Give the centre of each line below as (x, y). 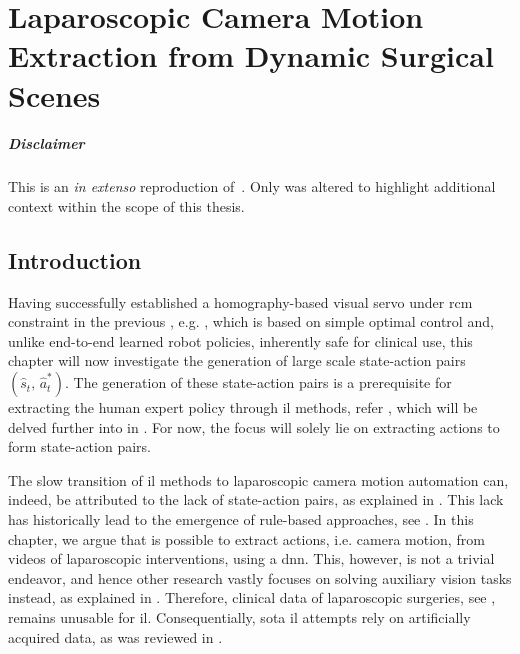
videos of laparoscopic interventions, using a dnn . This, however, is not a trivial (251, 558)
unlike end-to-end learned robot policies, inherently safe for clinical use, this (240, 340)
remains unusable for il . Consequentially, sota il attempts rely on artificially (239, 617)
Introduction (75, 259)
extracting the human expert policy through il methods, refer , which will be (243, 407)
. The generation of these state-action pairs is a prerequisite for (258, 382)
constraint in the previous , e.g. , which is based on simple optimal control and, (251, 321)
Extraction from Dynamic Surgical (251, 55)
